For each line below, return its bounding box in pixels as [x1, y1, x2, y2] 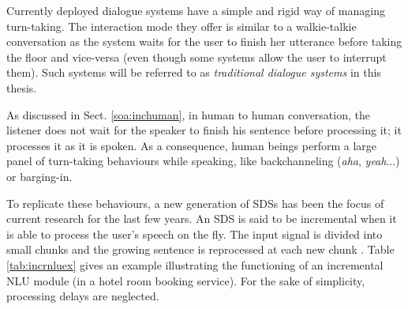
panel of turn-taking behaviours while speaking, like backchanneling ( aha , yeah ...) [6, 153, 400, 169]
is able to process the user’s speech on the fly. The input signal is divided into [6, 225, 383, 242]
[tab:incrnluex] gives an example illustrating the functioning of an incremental [6, 256, 384, 273]
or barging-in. [6, 168, 73, 184]
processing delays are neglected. [6, 288, 159, 304]
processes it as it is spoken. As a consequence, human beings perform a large [6, 137, 377, 153]
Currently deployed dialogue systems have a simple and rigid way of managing [6, 2, 385, 18]
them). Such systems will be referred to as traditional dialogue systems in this [6, 64, 381, 81]
